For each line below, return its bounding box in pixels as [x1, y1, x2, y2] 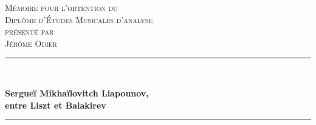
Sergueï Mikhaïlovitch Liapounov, [5, 86, 149, 99]
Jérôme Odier [5, 36, 57, 49]
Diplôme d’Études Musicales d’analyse [5, 13, 153, 25]
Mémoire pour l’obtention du [5, 1, 118, 13]
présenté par [5, 25, 54, 38]
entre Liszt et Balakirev [5, 98, 106, 111]
